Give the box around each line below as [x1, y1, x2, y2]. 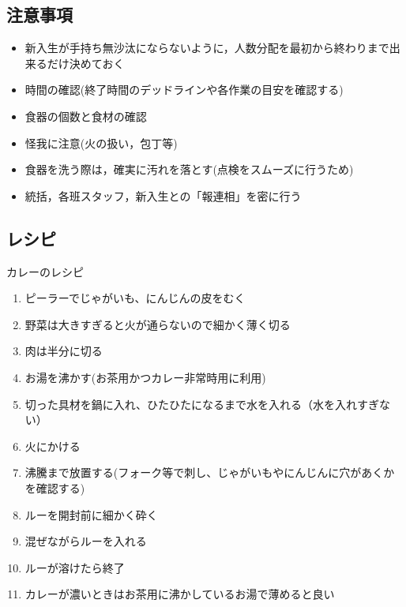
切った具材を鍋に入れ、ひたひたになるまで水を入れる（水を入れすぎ [24, 395, 379, 412]
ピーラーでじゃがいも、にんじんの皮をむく [24, 290, 246, 306]
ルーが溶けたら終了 [24, 559, 125, 575]
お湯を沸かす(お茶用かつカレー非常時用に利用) [24, 369, 266, 385]
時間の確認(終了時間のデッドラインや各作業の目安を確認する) [24, 81, 344, 98]
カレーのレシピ [6, 263, 84, 279]
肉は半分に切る [24, 343, 103, 359]
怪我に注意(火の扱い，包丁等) [24, 134, 178, 151]
